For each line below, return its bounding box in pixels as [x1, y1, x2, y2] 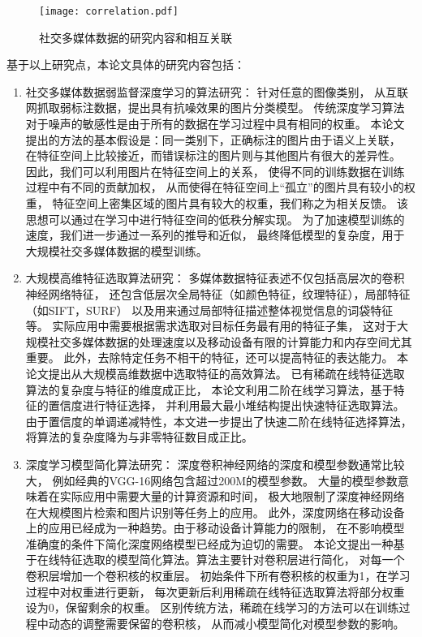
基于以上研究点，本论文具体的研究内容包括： [6, 56, 245, 73]
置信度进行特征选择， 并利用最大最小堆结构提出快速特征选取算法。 [48, 397, 405, 414]
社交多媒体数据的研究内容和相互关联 [39, 28, 232, 45]
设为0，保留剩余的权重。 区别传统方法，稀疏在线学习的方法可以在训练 [25, 599, 399, 616]
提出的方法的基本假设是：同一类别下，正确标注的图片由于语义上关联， [25, 131, 401, 148]
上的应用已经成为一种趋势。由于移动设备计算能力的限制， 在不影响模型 [25, 519, 405, 536]
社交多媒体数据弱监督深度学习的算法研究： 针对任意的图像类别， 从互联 [25, 83, 409, 100]
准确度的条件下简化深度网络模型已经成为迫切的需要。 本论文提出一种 [25, 535, 394, 552]
